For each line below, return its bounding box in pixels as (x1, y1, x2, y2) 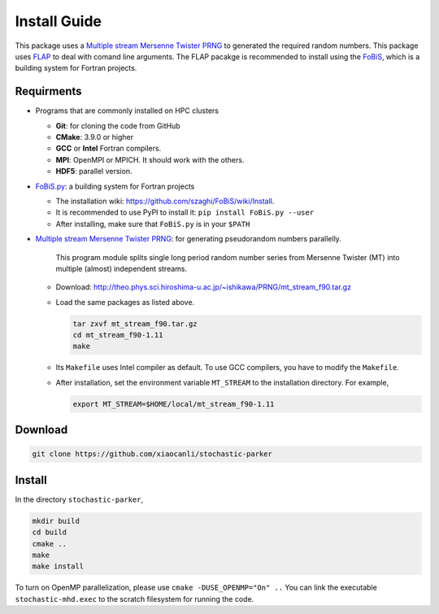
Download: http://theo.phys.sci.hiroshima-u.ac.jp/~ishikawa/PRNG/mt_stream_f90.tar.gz (55, 282, 351, 292)
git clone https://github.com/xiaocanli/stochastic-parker (32, 450, 272, 459)
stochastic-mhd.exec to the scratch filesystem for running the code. (15, 594, 254, 603)
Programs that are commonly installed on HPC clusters (35, 106, 219, 115)
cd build (32, 528, 67, 537)
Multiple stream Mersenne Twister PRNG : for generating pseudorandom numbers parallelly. (35, 234, 341, 244)
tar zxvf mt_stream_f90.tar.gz (72, 319, 198, 329)
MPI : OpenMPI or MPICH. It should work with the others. (55, 155, 245, 164)
